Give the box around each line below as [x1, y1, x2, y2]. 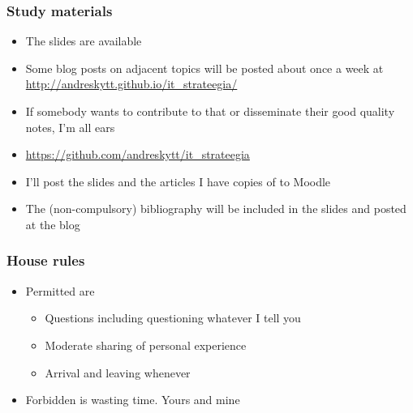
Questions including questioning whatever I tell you [45, 309, 301, 326]
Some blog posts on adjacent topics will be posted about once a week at [25, 59, 384, 76]
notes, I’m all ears [25, 118, 115, 135]
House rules [6, 250, 85, 270]
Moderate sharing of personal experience [45, 336, 247, 353]
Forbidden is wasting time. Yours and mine [25, 391, 240, 408]
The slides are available [25, 32, 142, 49]
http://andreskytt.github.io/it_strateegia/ [25, 75, 238, 92]
